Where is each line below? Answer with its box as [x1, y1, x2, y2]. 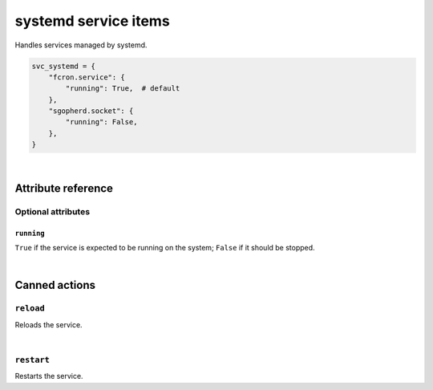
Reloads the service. [14, 319, 83, 329]
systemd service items [14, 12, 170, 30]
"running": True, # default [65, 84, 180, 93]
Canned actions [14, 278, 96, 292]
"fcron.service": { [48, 72, 126, 82]
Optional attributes [14, 206, 91, 217]
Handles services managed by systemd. [14, 40, 148, 50]
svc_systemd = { [31, 61, 96, 71]
